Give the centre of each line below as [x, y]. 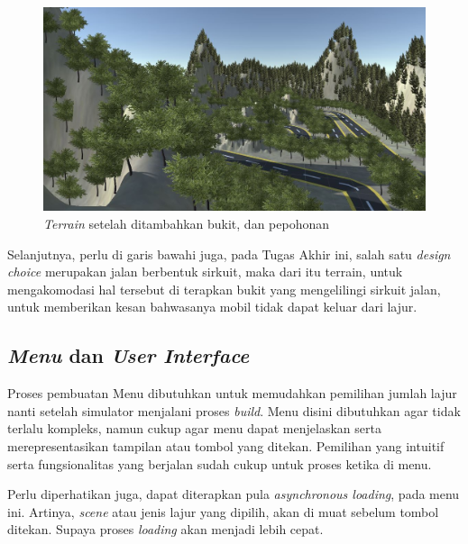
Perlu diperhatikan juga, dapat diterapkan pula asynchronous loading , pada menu [234, 494]
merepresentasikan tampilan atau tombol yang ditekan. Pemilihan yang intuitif [226, 446]
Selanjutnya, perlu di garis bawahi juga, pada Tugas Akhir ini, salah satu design [229, 254]
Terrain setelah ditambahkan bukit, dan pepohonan [187, 224]
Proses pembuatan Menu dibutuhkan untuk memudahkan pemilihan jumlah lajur [232, 393]
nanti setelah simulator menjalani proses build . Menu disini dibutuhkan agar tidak [234, 410]
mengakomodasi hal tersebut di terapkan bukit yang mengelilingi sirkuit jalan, [224, 289]
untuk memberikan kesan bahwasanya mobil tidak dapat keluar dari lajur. [212, 307]
